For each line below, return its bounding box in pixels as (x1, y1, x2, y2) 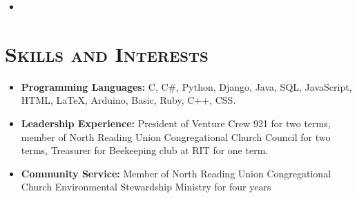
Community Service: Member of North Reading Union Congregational (21, 166, 331, 180)
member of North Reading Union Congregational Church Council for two (21, 129, 331, 144)
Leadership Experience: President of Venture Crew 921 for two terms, (21, 115, 331, 130)
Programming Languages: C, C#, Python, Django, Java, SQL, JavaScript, (21, 79, 352, 93)
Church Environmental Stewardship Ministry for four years (21, 179, 271, 194)
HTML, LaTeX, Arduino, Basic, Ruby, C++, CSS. (21, 93, 236, 107)
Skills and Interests (5, 39, 209, 67)
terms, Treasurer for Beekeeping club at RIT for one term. (21, 143, 269, 157)
